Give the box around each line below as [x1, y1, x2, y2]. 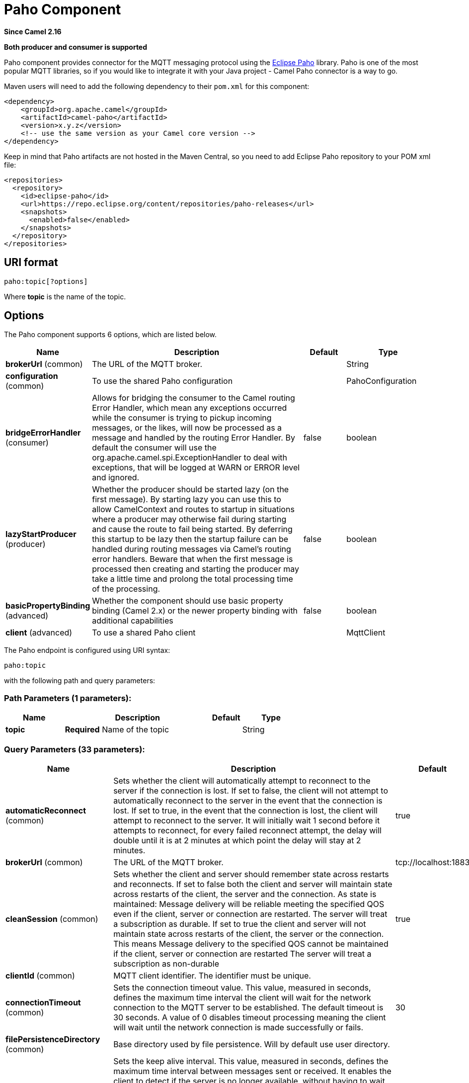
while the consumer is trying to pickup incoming [92, 413, 272, 423]
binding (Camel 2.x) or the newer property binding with [92, 606, 298, 616]
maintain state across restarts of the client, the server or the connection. [113, 928, 384, 939]
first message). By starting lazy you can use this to [92, 494, 281, 505]
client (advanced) [5, 628, 73, 638]
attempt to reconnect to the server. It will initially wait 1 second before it [113, 815, 380, 825]
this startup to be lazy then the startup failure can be [92, 534, 289, 544]
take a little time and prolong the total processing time [92, 574, 293, 584]
